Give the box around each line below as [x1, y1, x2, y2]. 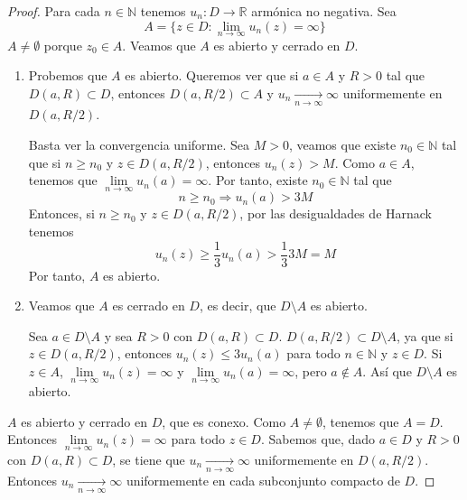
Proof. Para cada [7, 2, 100, 20]
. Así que [362, 362, 412, 381]
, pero [294, 362, 327, 381]
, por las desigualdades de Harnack [239, 204, 433, 223]
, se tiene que [112, 449, 185, 468]
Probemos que [28, 66, 107, 85]
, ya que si [397, 326, 453, 345]
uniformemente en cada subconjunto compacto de [126, 471, 400, 490]
